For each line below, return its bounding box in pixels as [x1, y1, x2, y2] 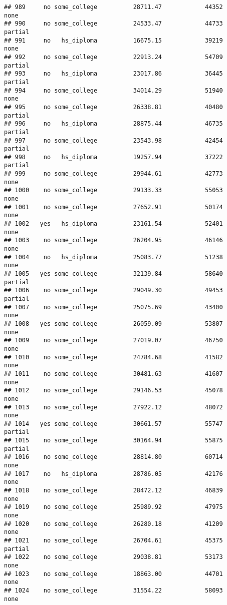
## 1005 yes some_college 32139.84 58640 [4, 270, 223, 277]
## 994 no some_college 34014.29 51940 [4, 87, 223, 94]
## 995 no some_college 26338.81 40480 [4, 103, 223, 111]
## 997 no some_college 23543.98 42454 [4, 137, 223, 144]
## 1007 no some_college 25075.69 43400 [4, 303, 223, 311]
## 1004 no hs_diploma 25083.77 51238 [4, 253, 223, 261]
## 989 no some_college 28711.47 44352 [4, 4, 223, 11]
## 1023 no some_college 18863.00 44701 [4, 570, 223, 577]
